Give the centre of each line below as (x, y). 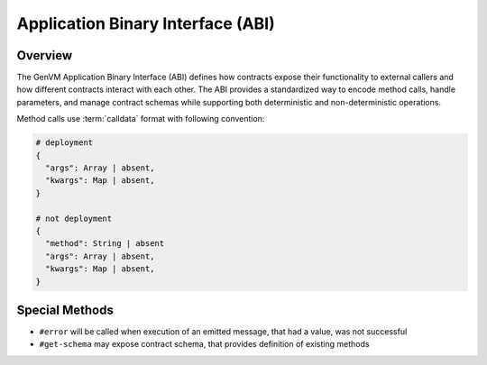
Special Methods (65, 310)
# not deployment (74, 218)
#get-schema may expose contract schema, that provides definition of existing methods (204, 344)
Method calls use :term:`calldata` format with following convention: (141, 119)
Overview (45, 55)
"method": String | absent (105, 244)
